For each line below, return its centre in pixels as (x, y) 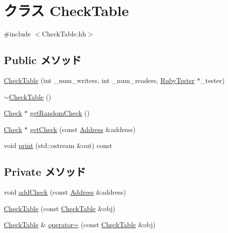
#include (17, 34)
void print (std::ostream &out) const (58, 145)
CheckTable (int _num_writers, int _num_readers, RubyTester (99, 80)
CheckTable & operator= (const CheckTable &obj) (80, 225)
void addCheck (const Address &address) (65, 192)
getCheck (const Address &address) (83, 129)
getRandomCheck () (60, 113)
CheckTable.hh (64, 34)
